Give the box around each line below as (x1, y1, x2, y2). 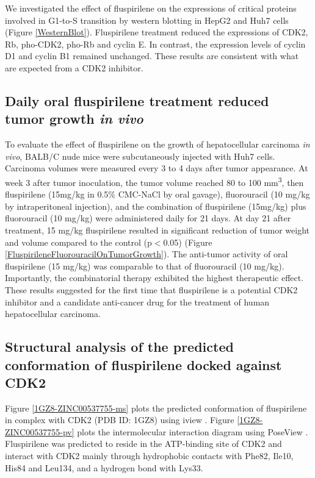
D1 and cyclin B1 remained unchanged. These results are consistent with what (5, 49, 299, 62)
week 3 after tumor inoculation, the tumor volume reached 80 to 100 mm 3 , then (5, 174, 304, 188)
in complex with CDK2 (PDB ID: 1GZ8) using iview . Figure (5, 413, 234, 426)
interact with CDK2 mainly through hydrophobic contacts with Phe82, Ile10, (5, 449, 294, 462)
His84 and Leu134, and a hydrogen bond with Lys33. (5, 461, 203, 474)
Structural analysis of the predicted (5, 337, 234, 356)
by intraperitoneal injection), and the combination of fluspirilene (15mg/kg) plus (5, 199, 306, 212)
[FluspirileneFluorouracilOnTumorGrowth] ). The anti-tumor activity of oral (5, 248, 288, 260)
